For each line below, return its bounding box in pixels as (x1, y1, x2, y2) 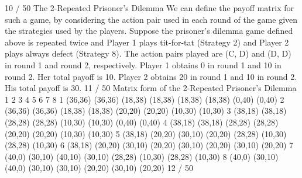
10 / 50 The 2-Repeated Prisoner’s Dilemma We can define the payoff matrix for (5, 2, 294, 13)
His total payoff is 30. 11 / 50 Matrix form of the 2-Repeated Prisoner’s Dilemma (5, 82, 297, 94)
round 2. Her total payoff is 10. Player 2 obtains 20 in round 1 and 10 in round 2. (5, 70, 297, 82)
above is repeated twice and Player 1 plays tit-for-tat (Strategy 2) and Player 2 (5, 36, 289, 48)
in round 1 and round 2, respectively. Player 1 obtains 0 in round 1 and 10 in (5, 58, 282, 71)
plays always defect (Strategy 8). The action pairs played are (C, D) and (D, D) (5, 47, 291, 60)
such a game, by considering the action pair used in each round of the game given (5, 13, 298, 25)
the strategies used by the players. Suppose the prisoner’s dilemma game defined (5, 25, 293, 37)
